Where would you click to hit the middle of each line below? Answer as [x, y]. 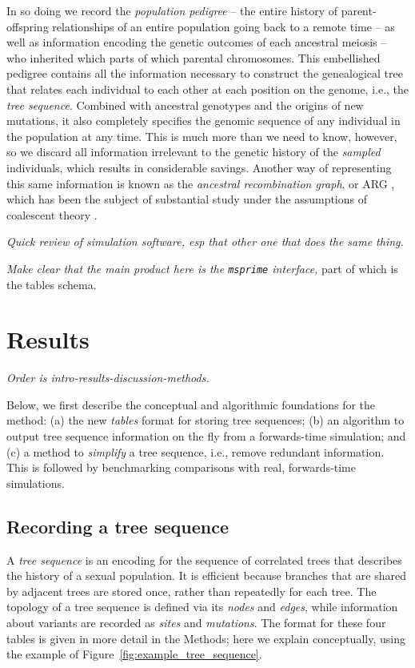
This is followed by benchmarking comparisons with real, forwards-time [181, 467]
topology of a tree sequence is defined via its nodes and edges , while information [202, 607]
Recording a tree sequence [118, 526]
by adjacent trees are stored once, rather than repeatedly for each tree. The [192, 591]
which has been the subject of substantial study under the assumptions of [187, 199]
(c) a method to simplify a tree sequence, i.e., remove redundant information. [196, 451]
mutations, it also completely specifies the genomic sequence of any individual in [204, 121]
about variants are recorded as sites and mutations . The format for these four [196, 623]
